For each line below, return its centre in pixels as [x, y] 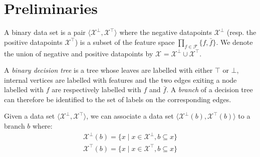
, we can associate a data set [130, 116]
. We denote [234, 42]
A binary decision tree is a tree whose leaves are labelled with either [108, 70]
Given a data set [30, 116]
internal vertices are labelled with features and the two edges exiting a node [120, 79]
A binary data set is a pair [45, 32]
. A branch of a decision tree [210, 89]
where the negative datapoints [166, 32]
